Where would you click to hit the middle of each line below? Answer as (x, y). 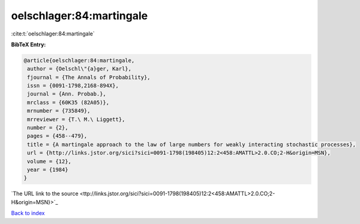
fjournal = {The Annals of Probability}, (89, 77)
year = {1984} (48, 170)
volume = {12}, (49, 161)
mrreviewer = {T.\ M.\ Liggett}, (76, 119)
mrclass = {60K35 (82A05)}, (68, 102)
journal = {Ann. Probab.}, (67, 94)
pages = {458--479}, (57, 136)
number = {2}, (48, 128)
